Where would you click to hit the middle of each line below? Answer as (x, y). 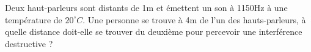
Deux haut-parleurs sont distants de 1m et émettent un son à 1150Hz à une (146, 7)
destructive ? (29, 43)
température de (34, 19)
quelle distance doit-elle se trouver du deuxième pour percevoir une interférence (154, 32)
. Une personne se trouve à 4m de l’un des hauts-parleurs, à (194, 19)
